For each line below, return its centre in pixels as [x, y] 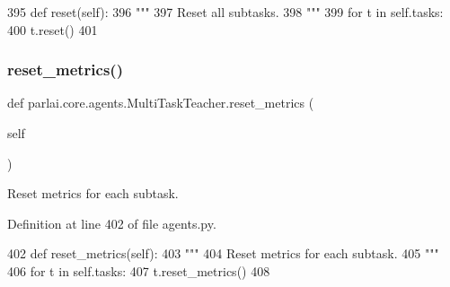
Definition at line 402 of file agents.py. [112, 223]
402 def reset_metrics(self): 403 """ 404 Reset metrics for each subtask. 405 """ [223, 253]
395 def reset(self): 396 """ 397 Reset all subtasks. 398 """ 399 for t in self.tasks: [225, 12]
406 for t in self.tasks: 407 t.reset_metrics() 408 [139, 270]
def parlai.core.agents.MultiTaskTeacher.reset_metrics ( [161, 103]
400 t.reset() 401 [53, 29]
